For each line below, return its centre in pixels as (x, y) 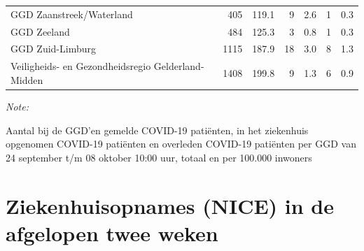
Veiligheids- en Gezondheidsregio (81, 66)
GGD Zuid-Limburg (53, 49)
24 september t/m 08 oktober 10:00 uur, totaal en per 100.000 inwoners (159, 157)
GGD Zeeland (40, 31)
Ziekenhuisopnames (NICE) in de (170, 205)
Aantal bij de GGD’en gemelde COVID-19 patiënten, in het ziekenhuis (157, 130)
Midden (27, 79)
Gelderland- (179, 66)
